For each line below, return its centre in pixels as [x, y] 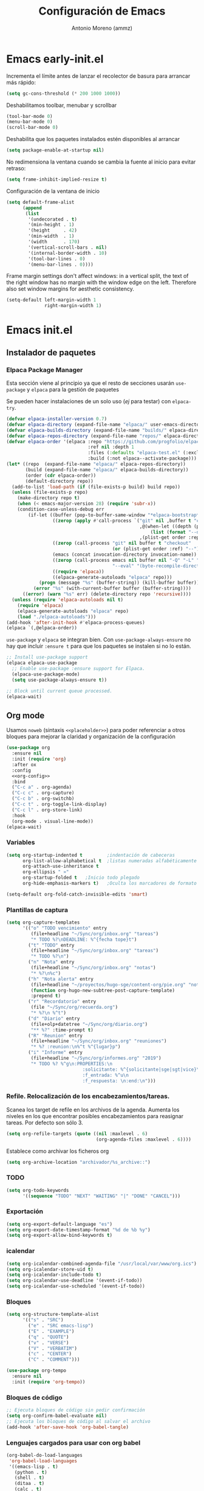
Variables [21, 842]
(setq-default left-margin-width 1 [51, 300]
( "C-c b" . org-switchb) [43, 799]
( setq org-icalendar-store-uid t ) [50, 1269]
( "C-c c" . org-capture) [43, 793]
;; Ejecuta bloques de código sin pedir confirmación [76, 1410]
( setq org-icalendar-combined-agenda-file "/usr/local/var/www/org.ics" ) [102, 1264]
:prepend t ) [46, 996]
